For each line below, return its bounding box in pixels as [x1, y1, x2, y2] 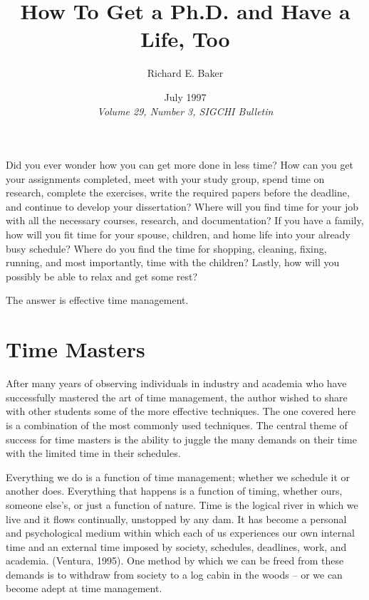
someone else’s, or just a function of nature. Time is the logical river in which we [6, 497, 358, 512]
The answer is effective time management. [6, 293, 189, 307]
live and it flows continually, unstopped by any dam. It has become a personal [6, 511, 347, 526]
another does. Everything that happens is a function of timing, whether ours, [6, 483, 343, 498]
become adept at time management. [6, 581, 162, 596]
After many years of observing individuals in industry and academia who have [6, 376, 347, 391]
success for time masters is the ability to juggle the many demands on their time [6, 431, 357, 446]
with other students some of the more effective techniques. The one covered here [6, 404, 356, 419]
